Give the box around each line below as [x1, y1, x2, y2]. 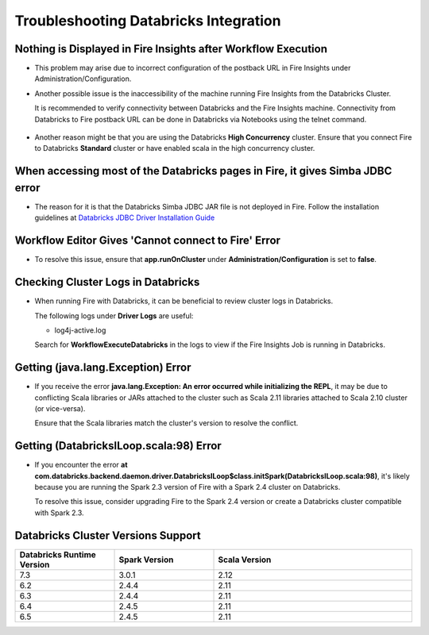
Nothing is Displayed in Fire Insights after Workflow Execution [14, 42, 327, 56]
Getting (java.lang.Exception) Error [14, 361, 191, 375]
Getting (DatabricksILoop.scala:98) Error [14, 439, 222, 452]
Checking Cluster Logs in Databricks [14, 275, 200, 289]
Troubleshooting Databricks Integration [14, 12, 281, 29]
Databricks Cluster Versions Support [14, 529, 202, 542]
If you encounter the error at [34, 460, 128, 470]
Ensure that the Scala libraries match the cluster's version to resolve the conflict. [34, 418, 299, 428]
